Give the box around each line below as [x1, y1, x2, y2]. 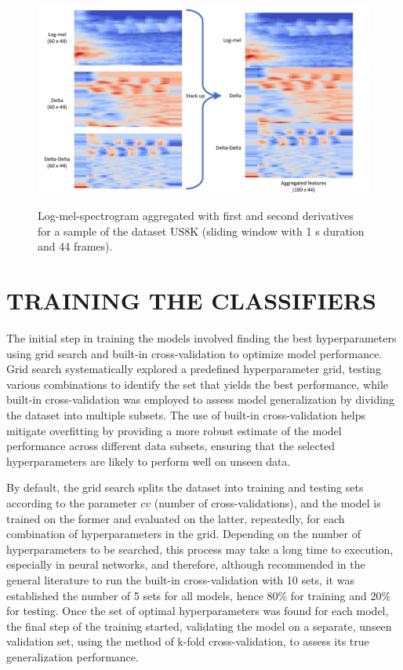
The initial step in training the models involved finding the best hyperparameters [6, 330, 397, 346]
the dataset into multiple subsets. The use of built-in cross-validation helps [6, 406, 365, 423]
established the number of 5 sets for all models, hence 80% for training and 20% [6, 587, 391, 603]
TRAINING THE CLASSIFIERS [6, 284, 376, 317]
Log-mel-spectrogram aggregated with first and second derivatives [38, 207, 354, 224]
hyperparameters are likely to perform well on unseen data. [6, 452, 291, 469]
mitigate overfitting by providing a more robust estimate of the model [6, 422, 342, 438]
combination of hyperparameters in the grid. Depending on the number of [6, 525, 361, 542]
